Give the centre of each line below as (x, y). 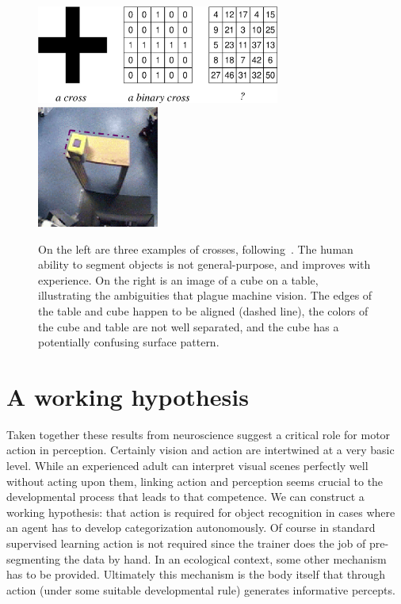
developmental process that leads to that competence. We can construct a (185, 497)
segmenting (34, 558)
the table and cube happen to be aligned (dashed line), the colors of (203, 310)
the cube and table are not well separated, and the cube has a (189, 326)
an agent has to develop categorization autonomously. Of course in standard (191, 528)
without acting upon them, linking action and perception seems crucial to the (195, 481)
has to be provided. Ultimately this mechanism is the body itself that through (196, 574)
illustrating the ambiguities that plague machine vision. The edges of (205, 295)
